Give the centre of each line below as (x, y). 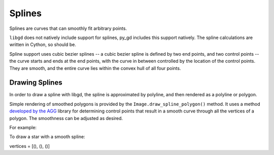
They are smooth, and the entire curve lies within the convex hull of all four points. (95, 68)
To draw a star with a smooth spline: (47, 137)
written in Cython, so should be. (43, 45)
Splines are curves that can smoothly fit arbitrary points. (68, 28)
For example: (23, 127)
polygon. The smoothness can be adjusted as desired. (66, 118)
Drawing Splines (36, 83)
